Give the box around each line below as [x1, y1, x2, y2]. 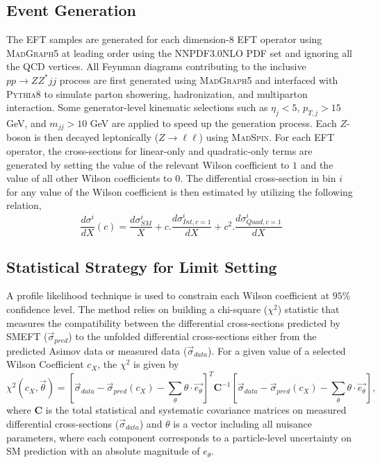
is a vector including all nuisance [173, 416, 313, 430]
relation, [6, 198, 42, 212]
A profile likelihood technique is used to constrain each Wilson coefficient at [6, 288, 330, 303]
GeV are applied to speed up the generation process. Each [90, 115, 337, 130]
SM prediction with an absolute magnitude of [6, 444, 200, 458]
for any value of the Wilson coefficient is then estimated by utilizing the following [6, 184, 353, 199]
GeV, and [6, 115, 47, 130]
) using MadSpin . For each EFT [199, 130, 334, 144]
